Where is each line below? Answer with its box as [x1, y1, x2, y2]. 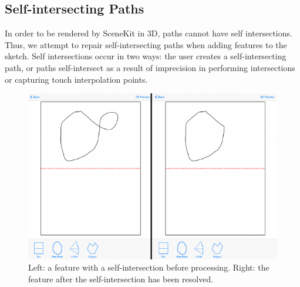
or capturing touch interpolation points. [5, 73, 148, 85]
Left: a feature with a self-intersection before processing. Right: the [28, 261, 269, 274]
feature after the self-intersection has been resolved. [28, 273, 214, 285]
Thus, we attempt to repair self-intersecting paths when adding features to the [5, 38, 287, 50]
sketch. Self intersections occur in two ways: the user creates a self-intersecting [5, 50, 286, 62]
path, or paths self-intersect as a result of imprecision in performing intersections [5, 61, 295, 73]
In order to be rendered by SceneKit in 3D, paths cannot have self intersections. [5, 27, 292, 39]
